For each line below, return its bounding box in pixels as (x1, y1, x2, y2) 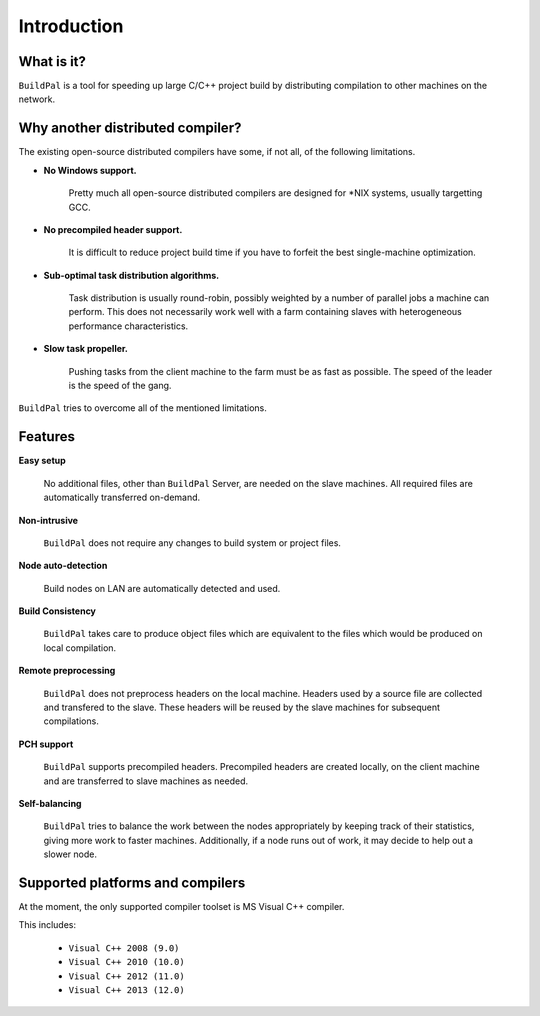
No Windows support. (43, 164, 137, 176)
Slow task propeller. (43, 343, 129, 355)
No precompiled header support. (43, 223, 183, 235)
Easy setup (18, 455, 67, 467)
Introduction (18, 15, 124, 37)
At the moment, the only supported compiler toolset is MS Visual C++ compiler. (18, 901, 345, 913)
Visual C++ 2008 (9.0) (68, 942, 180, 954)
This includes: (18, 919, 77, 931)
